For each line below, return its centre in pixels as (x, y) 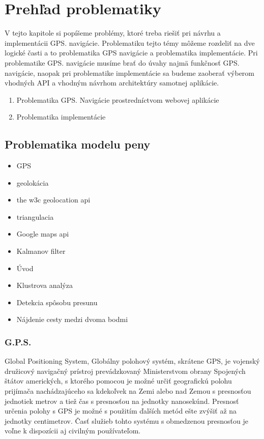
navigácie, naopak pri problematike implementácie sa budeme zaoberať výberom (130, 72)
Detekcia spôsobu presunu (57, 302)
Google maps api (43, 234)
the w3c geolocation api (53, 200)
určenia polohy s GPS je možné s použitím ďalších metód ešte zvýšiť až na (121, 411)
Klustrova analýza (45, 285)
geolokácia (33, 182)
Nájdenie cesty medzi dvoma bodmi (72, 319)
